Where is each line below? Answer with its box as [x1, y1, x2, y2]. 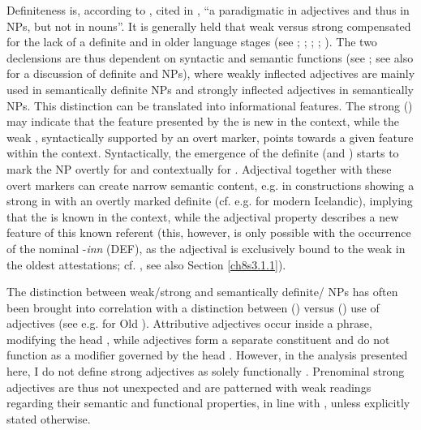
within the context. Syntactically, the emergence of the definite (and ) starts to [6, 144, 399, 161]
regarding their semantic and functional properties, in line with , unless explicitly [6, 394, 410, 411]
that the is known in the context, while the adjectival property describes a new [6, 208, 399, 225]
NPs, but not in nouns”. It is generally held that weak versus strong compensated [6, 17, 411, 34]
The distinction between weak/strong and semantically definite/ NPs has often [6, 283, 398, 300]
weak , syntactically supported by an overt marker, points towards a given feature [6, 128, 414, 145]
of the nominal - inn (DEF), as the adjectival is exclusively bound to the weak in [6, 239, 406, 256]
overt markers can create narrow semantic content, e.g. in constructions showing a [6, 176, 415, 193]
